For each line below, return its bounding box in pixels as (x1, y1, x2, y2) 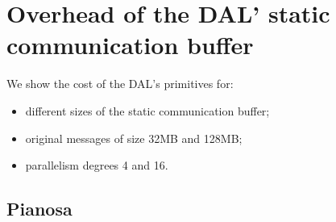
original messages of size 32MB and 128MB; (25, 129, 243, 146)
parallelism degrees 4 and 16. (25, 157, 168, 174)
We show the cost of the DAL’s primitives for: (6, 75, 234, 92)
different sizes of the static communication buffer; (25, 102, 270, 119)
